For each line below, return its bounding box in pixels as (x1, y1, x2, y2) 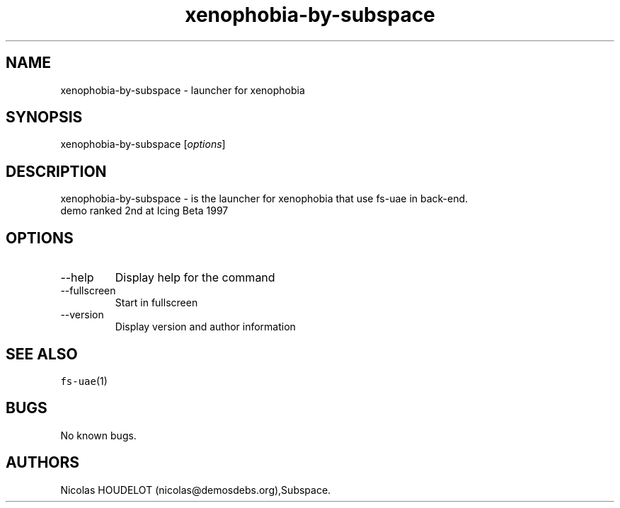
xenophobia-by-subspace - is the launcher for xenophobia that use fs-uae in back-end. (60, 192, 469, 205)
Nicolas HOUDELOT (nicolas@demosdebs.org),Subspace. (60, 483, 331, 496)
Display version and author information (115, 321, 296, 333)
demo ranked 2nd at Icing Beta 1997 (60, 204, 229, 217)
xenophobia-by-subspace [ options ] (60, 138, 226, 151)
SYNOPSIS (6, 108, 83, 127)
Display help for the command (115, 270, 275, 285)
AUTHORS (6, 454, 80, 472)
